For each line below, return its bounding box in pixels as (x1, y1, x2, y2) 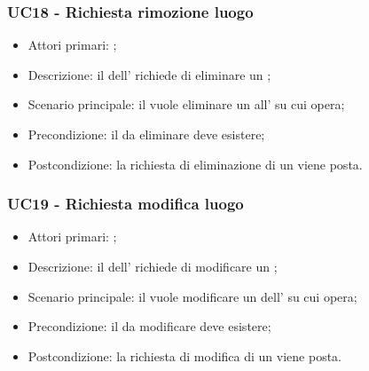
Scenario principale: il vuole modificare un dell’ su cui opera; (27, 287, 357, 305)
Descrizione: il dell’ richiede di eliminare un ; (27, 65, 271, 83)
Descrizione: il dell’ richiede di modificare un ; (27, 257, 278, 275)
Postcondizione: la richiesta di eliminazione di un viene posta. (27, 154, 363, 173)
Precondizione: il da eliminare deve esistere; (27, 125, 265, 143)
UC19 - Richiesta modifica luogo (7, 193, 244, 215)
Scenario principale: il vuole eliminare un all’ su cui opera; (27, 95, 345, 114)
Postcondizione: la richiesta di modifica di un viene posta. (27, 346, 342, 365)
